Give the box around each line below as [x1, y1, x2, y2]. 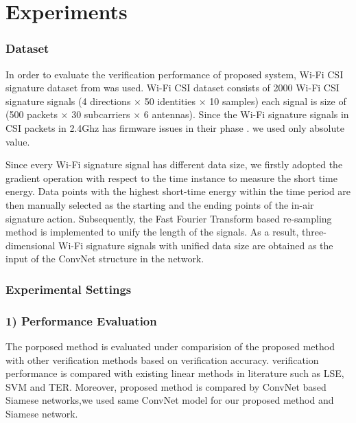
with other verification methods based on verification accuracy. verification [5, 352, 319, 367]
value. [5, 134, 30, 148]
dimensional [5, 238, 56, 252]
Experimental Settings [5, 280, 132, 297]
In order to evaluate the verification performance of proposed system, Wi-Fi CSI [5, 67, 344, 81]
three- [302, 225, 327, 239]
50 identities [144, 93, 195, 108]
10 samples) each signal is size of [209, 93, 346, 108]
